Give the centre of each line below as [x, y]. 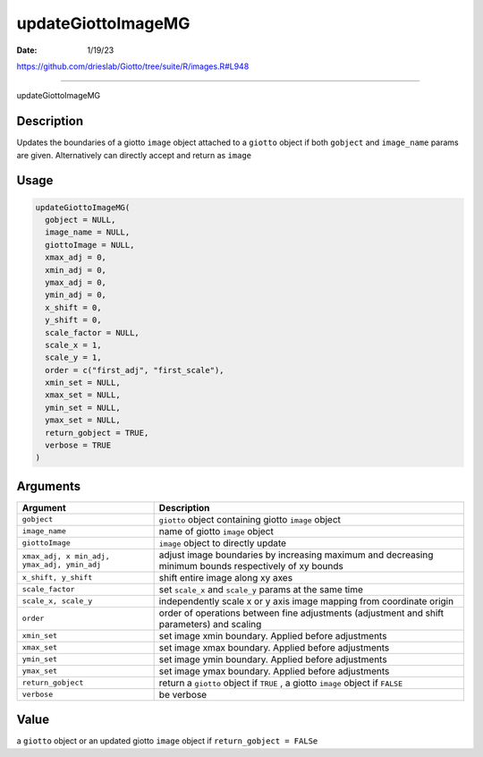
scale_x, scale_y [57, 601]
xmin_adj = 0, [76, 270]
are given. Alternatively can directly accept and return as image [134, 155]
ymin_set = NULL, [83, 408]
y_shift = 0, [73, 320]
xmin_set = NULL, [83, 383]
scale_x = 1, [73, 345]
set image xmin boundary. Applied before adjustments [273, 635]
